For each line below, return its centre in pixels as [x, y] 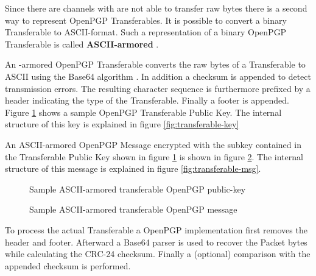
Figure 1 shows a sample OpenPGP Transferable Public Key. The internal [143, 112]
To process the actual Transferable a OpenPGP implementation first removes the [156, 229]
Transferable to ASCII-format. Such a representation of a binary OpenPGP [146, 32]
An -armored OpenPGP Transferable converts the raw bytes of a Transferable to [155, 64]
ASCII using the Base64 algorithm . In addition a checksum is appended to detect [158, 76]
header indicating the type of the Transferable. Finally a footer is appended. [147, 100]
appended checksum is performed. [68, 265]
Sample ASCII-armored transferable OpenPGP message [133, 209]
